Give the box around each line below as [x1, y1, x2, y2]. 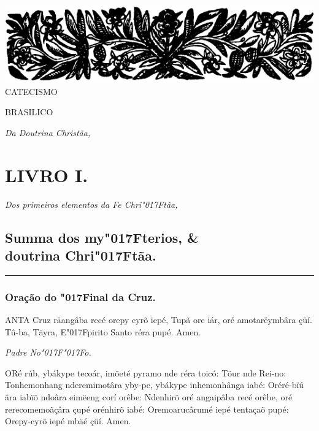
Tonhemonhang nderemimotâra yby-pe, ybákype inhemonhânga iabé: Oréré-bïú [5, 378, 304, 391]
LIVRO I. [5, 162, 88, 187]
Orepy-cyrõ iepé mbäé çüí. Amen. [5, 414, 131, 427]
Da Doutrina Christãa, [5, 126, 91, 139]
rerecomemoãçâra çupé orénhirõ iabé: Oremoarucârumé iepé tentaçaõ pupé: [5, 402, 289, 415]
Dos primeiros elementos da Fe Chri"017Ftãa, [5, 197, 178, 210]
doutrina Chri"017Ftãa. [5, 246, 156, 265]
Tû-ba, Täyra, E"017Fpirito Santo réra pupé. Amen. [5, 325, 201, 338]
